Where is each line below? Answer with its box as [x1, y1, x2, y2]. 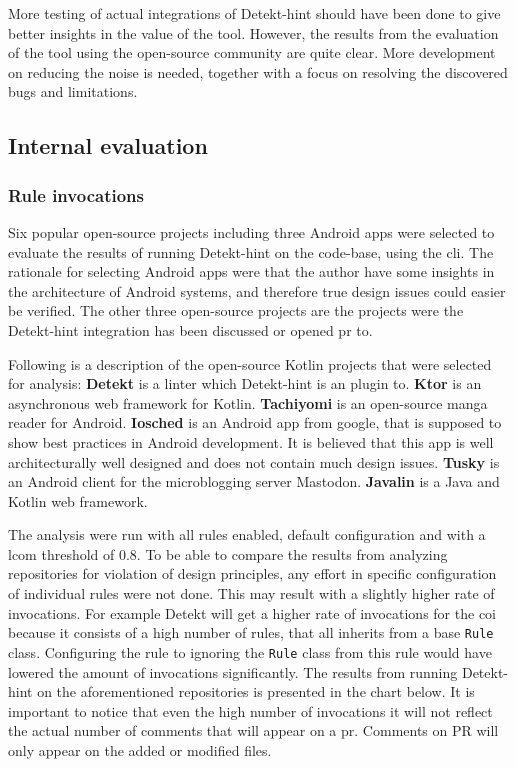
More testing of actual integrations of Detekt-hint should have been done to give [8, 3, 501, 23]
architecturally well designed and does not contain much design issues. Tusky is [8, 451, 500, 472]
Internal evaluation [8, 130, 208, 161]
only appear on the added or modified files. [8, 739, 272, 760]
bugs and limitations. [8, 81, 138, 102]
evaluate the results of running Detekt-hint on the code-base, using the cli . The [8, 241, 494, 262]
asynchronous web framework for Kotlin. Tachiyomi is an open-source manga [8, 392, 488, 413]
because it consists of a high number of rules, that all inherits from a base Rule [8, 622, 494, 643]
